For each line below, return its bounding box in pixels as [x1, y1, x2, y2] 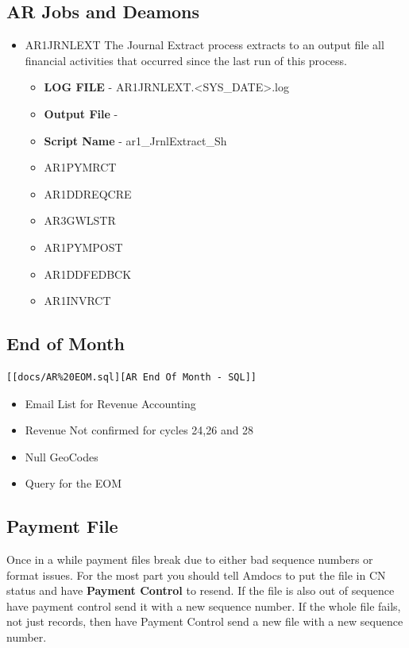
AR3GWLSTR [44, 212, 116, 229]
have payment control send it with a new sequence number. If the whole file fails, [6, 597, 401, 614]
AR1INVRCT [44, 292, 111, 309]
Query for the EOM [25, 475, 122, 492]
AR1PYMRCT [44, 159, 117, 175]
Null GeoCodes [25, 448, 98, 465]
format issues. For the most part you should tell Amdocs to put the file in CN [6, 566, 386, 583]
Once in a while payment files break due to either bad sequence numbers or [6, 551, 373, 568]
